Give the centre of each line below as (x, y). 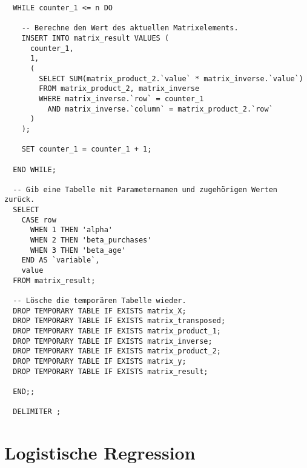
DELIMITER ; (37, 412)
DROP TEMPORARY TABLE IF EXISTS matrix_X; (100, 311)
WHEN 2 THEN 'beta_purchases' (91, 240)
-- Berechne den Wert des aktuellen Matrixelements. (130, 28)
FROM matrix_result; (54, 280)
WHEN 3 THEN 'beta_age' (78, 250)
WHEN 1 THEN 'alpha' (71, 230)
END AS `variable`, (61, 260)
